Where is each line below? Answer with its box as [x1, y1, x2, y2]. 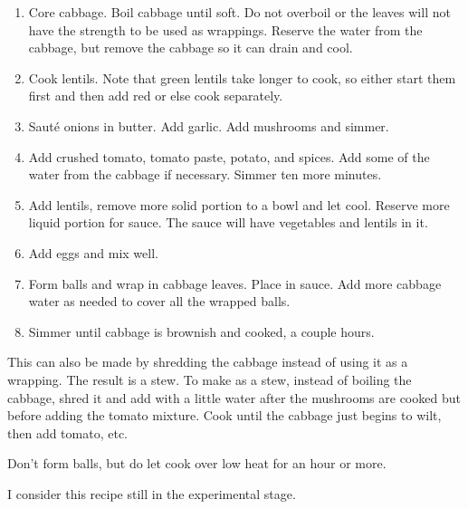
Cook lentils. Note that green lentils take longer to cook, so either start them [28, 68, 456, 87]
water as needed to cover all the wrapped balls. [28, 292, 291, 311]
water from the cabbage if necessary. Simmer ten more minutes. [28, 165, 382, 184]
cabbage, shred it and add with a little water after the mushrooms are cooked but [7, 388, 461, 407]
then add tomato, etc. [7, 423, 128, 442]
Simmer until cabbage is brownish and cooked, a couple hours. [28, 322, 375, 341]
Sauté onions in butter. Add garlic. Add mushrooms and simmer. [28, 116, 389, 135]
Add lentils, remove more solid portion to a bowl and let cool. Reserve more [28, 195, 450, 214]
